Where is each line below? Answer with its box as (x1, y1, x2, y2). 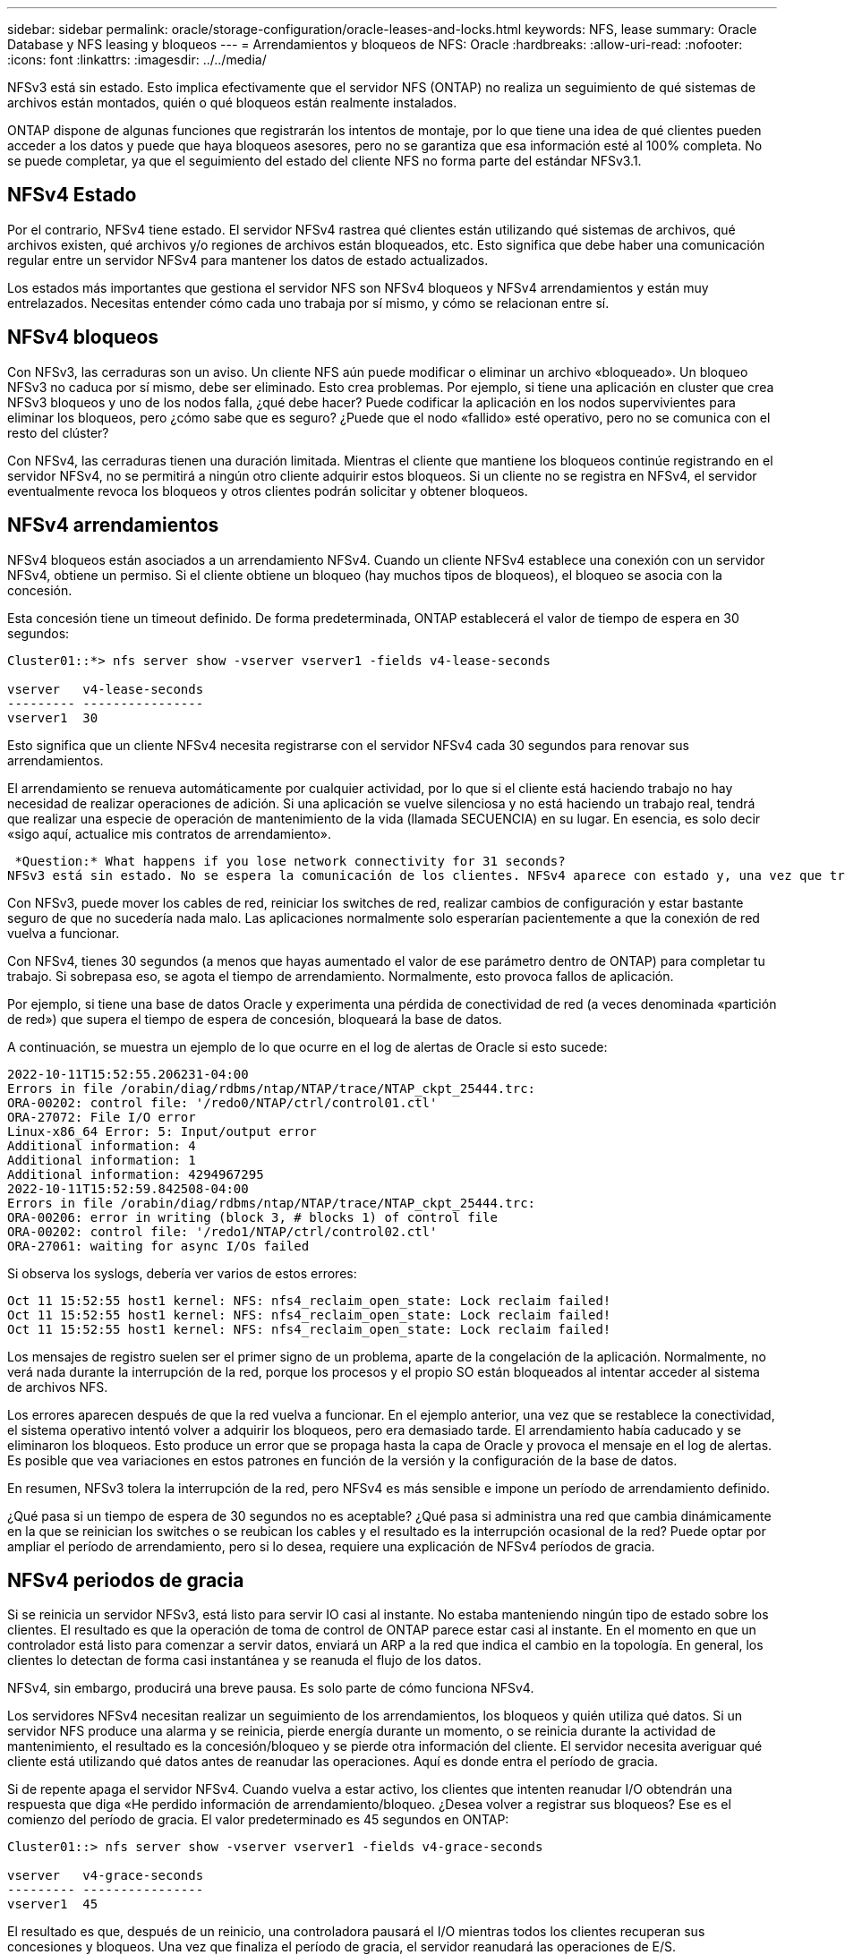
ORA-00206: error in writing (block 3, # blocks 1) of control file (7, 1209, 498, 1225)
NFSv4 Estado (7, 184, 137, 207)
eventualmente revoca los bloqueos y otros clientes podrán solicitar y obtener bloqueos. (7, 482, 528, 499)
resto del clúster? (7, 424, 109, 440)
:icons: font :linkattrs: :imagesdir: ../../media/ (7, 52, 267, 67)
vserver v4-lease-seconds (7, 681, 204, 696)
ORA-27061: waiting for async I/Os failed (7, 1238, 310, 1253)
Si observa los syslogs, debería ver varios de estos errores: (7, 1265, 357, 1281)
